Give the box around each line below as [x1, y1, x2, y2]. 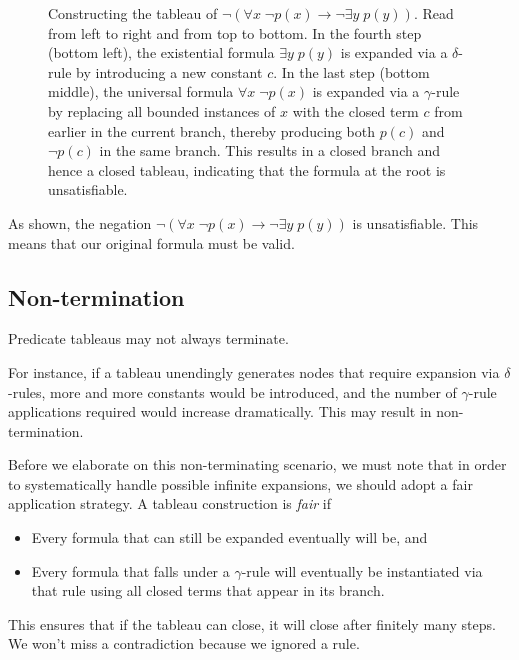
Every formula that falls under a [31, 560, 230, 581]
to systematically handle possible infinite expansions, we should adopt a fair [8, 473, 473, 494]
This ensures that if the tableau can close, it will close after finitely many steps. [8, 613, 496, 634]
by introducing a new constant [76, 61, 263, 82]
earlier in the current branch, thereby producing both [48, 120, 375, 141]
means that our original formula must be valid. [8, 232, 295, 253]
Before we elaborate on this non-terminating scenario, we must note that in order [8, 454, 507, 475]
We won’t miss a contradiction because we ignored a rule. [8, 633, 360, 654]
